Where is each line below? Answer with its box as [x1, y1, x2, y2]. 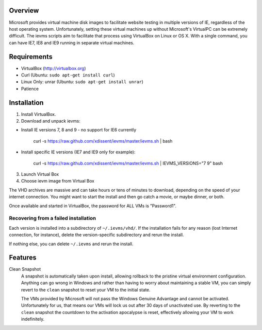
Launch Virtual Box [21, 171, 59, 177]
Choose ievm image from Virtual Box [21, 178, 95, 184]
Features [9, 254, 36, 262]
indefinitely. [21, 316, 45, 322]
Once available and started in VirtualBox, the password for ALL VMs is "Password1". [9, 202, 177, 209]
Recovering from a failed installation [9, 215, 97, 221]
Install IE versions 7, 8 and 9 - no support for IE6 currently [21, 127, 137, 133]
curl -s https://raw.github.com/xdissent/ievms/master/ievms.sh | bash [33, 138, 173, 144]
